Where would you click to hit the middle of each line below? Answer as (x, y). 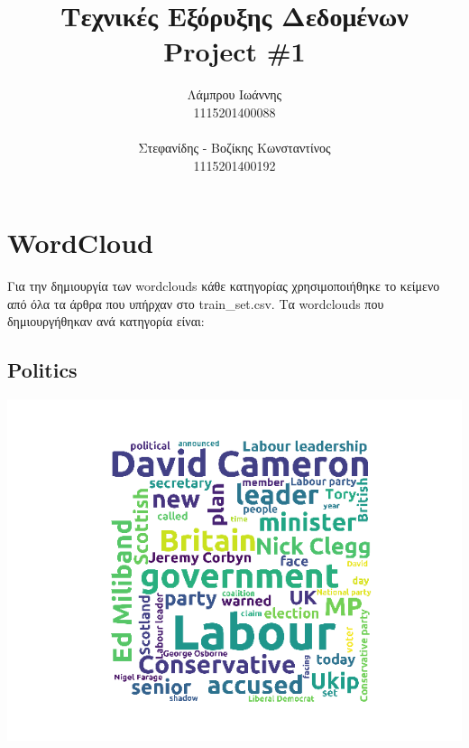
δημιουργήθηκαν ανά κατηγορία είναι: (106, 321)
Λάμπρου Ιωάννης (234, 94)
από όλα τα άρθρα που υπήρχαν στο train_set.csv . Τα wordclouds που (196, 303)
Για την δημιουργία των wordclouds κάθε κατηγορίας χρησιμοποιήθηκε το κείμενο (224, 286)
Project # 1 (234, 51)
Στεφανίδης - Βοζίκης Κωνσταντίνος (234, 148)
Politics (42, 370)
